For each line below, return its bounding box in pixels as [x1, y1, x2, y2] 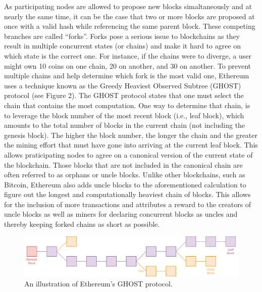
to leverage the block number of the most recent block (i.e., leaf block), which [4, 110, 244, 120]
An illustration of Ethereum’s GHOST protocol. [24, 278, 173, 288]
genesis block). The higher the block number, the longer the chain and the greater [4, 129, 258, 140]
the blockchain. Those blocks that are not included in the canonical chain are [4, 159, 243, 170]
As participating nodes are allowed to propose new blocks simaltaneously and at [4, 1, 252, 11]
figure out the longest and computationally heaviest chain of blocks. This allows [4, 189, 251, 200]
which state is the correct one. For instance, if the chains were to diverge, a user [4, 50, 251, 61]
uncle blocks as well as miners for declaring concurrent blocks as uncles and [4, 209, 238, 219]
